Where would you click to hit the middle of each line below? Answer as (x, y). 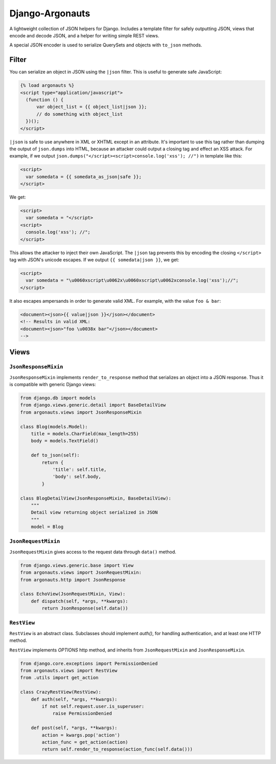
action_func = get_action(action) (85, 742)
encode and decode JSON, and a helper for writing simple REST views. (84, 35)
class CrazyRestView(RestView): (61, 692)
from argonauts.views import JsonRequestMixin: (81, 572)
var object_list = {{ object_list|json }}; (92, 107)
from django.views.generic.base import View (77, 565)
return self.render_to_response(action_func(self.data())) (117, 749)
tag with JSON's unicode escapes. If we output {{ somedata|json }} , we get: (94, 260)
